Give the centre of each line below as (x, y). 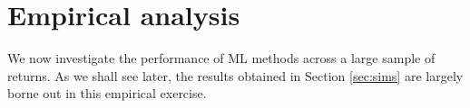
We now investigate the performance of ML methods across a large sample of (221, 58)
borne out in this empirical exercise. (107, 93)
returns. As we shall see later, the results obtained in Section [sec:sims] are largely (235, 75)
